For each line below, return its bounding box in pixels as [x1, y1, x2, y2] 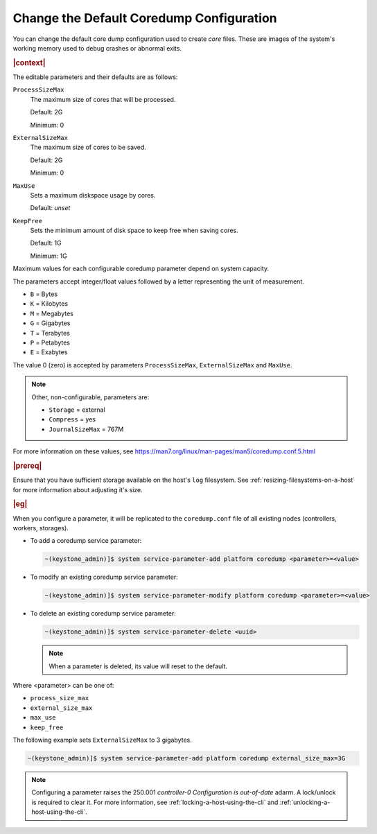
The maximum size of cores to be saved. [30, 143, 147, 152]
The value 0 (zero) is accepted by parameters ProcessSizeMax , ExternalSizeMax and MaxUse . [12, 360, 292, 369]
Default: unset [30, 204, 71, 212]
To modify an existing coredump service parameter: [30, 573, 178, 582]
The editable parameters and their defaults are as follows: [12, 73, 178, 81]
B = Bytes [30, 290, 58, 298]
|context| [12, 58, 46, 67]
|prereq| [12, 461, 42, 471]
